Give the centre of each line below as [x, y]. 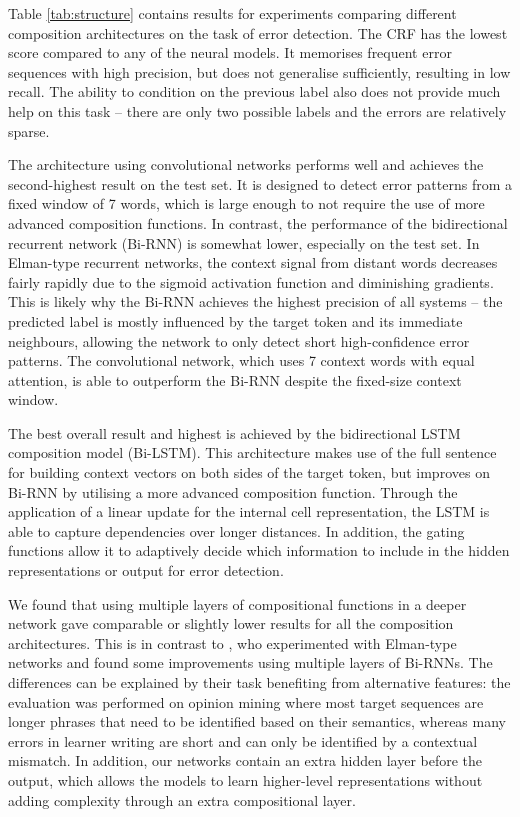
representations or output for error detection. [146, 570]
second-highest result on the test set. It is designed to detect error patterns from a [260, 183]
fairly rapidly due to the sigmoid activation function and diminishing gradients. [251, 281]
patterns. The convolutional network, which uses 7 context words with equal [241, 360]
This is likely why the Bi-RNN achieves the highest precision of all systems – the [255, 301]
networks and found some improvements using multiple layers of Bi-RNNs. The [250, 662]
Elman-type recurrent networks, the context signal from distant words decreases [253, 262]
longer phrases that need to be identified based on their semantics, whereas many [257, 721]
